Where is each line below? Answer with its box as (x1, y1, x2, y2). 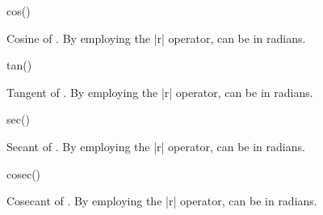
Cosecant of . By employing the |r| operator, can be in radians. (6, 192, 317, 209)
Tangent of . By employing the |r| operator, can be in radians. (6, 83, 313, 100)
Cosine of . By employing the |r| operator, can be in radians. (6, 29, 306, 46)
